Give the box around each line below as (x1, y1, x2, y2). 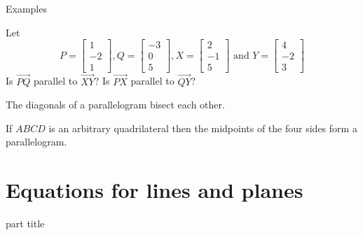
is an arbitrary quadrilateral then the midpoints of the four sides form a (48, 120, 357, 135)
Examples (6, 1, 47, 15)
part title (6, 216, 45, 230)
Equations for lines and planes (6, 176, 303, 204)
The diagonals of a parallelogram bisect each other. (6, 97, 225, 112)
